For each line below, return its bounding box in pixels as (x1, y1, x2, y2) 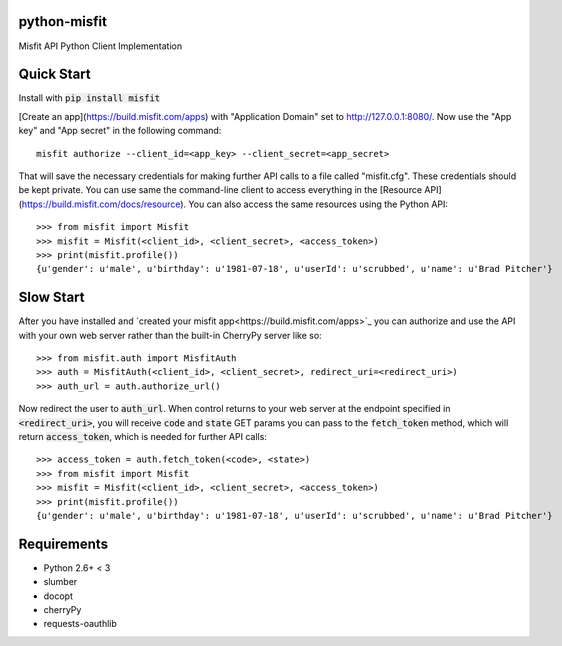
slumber (43, 576, 78, 588)
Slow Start (18, 289, 85, 306)
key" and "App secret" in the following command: (18, 125, 222, 137)
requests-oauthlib (43, 618, 117, 630)
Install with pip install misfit (18, 92, 161, 104)
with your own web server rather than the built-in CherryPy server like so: (18, 329, 322, 341)
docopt (43, 590, 74, 602)
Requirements (18, 535, 109, 552)
